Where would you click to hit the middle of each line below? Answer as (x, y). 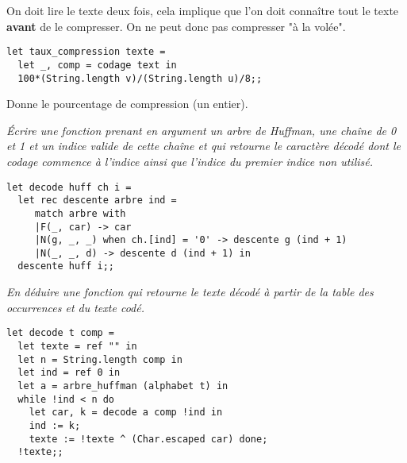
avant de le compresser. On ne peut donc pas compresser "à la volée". (176, 26)
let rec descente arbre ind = (97, 201)
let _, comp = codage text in (97, 65)
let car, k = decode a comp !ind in (126, 413)
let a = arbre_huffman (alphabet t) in (123, 386)
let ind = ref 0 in (69, 373)
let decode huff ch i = (69, 187)
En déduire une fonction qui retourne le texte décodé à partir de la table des (190, 292)
